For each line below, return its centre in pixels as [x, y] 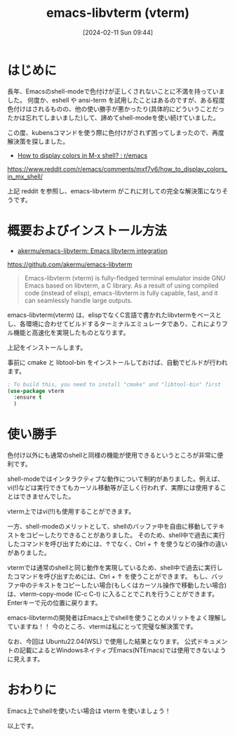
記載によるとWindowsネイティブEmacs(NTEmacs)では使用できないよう [123, 650]
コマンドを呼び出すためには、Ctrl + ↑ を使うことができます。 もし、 [112, 576]
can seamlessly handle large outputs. [78, 300]
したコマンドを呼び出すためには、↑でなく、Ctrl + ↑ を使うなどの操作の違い [117, 544]
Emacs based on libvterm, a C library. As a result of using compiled [121, 285]
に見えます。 [26, 659]
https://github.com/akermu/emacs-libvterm [70, 264]
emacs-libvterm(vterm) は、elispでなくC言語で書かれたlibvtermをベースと [115, 315]
